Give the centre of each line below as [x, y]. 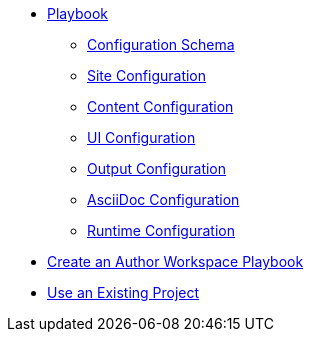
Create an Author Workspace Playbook [175, 261]
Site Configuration [147, 75]
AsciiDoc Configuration [163, 199]
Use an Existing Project [123, 292]
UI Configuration [141, 137]
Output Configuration [157, 168]
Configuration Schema [161, 44]
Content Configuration [160, 106]
